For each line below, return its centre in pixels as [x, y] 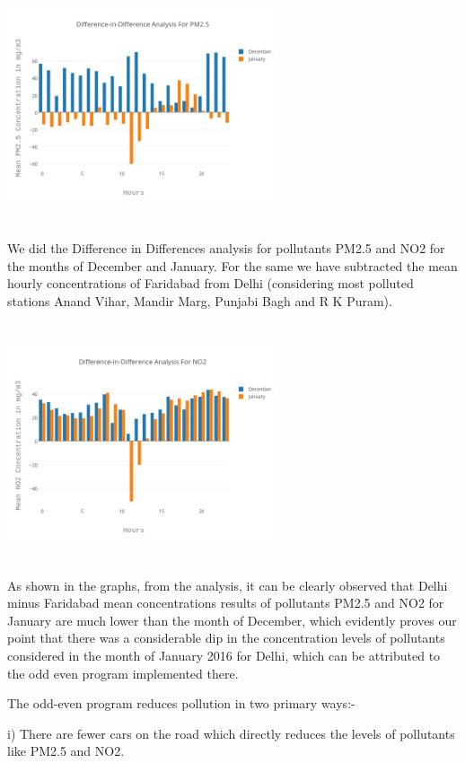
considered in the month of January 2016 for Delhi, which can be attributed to [224, 656]
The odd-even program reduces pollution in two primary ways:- [181, 703]
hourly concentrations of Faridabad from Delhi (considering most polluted [211, 283]
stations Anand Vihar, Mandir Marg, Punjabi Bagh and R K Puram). [200, 300]
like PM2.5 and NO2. [66, 751]
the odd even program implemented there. [123, 673]
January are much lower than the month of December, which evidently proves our [232, 620]
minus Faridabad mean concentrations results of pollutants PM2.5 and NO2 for [226, 603]
